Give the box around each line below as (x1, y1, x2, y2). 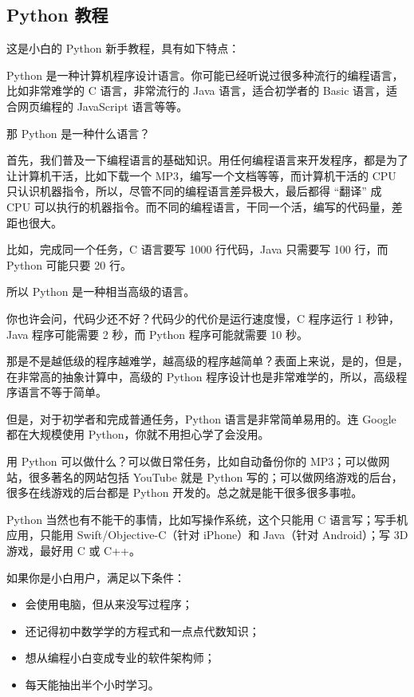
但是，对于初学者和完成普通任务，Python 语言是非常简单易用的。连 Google (6, 410, 396, 427)
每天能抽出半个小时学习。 (25, 676, 160, 693)
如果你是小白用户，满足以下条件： (6, 569, 185, 585)
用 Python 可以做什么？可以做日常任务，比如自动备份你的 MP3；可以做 (6, 453, 379, 470)
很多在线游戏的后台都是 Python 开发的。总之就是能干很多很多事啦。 (6, 484, 363, 501)
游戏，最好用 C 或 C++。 (6, 542, 140, 559)
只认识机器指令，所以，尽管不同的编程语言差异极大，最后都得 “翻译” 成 (6, 183, 382, 199)
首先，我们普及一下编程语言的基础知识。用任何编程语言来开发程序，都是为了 (6, 152, 408, 168)
